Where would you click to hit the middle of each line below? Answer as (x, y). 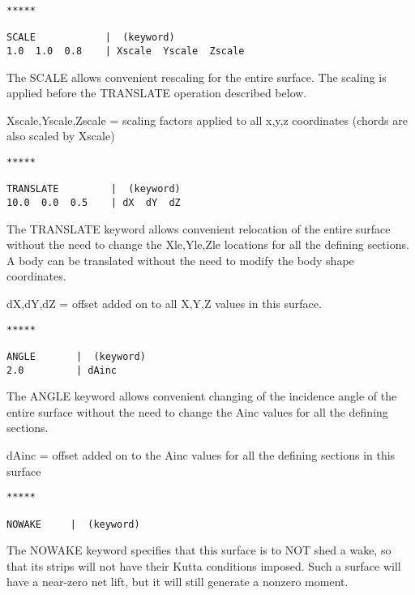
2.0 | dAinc (62, 370)
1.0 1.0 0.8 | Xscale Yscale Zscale (126, 51)
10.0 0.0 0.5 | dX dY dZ (94, 202)
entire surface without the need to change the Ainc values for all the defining (197, 411)
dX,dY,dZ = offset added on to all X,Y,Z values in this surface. (164, 303)
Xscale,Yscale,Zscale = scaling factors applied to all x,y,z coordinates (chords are (207, 120)
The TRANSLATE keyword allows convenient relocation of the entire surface (199, 228)
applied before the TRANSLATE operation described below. (157, 93)
